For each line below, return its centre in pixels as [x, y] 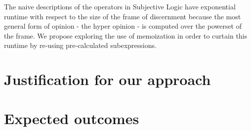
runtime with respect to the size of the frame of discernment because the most [123, 16]
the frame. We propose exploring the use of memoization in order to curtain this [126, 35]
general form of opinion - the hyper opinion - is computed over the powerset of [123, 26]
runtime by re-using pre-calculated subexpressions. [80, 45]
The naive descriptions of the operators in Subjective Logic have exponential [120, 6]
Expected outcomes [72, 118]
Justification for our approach [107, 79]
